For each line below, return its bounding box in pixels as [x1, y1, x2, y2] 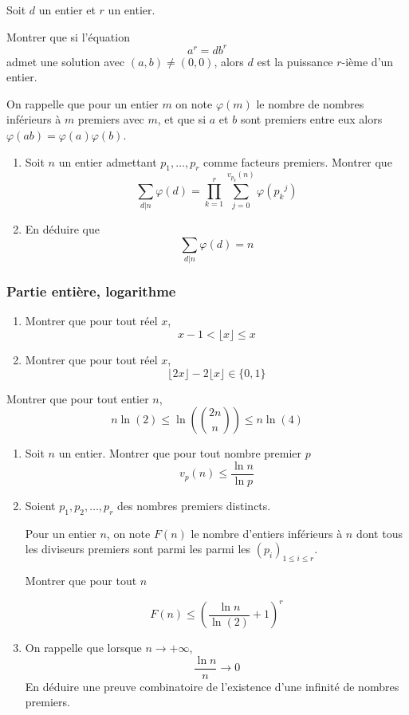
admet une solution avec [6, 53, 125, 69]
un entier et [38, 2, 96, 18]
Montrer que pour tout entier [6, 390, 149, 407]
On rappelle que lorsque [25, 639, 142, 656]
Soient [25, 497, 56, 513]
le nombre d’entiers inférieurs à [191, 524, 343, 541]
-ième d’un [341, 53, 394, 69]
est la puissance [257, 53, 333, 69]
